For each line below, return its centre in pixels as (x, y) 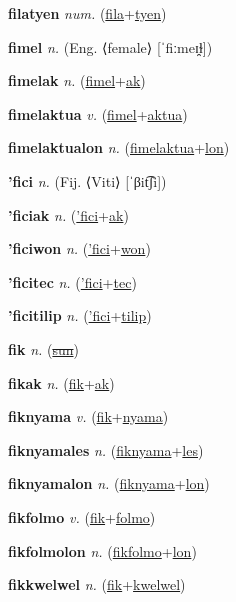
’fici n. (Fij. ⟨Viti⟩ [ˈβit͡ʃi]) (87, 180)
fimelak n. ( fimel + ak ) (77, 80)
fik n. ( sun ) (43, 348)
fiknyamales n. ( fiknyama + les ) (106, 449)
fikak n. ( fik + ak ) (61, 382)
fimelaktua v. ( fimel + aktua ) (98, 113)
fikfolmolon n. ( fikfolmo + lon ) (102, 550)
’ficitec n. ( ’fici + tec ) (72, 281)
